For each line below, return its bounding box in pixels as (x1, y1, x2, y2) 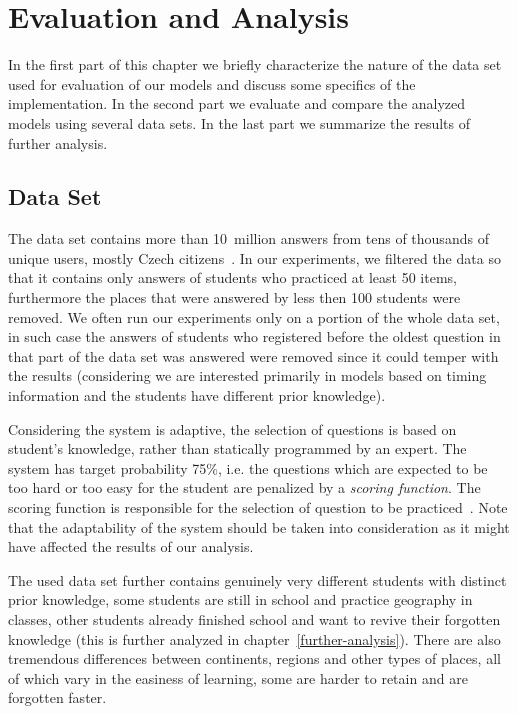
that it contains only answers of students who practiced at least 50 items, (8, 267, 457, 288)
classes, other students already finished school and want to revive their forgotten (8, 608, 501, 629)
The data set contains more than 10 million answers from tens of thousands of (8, 228, 489, 249)
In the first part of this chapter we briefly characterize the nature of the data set (8, 54, 502, 75)
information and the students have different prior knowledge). (8, 385, 386, 406)
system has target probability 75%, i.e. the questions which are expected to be (8, 457, 488, 478)
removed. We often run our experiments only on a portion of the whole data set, (8, 306, 500, 327)
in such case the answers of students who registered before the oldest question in (8, 326, 501, 347)
